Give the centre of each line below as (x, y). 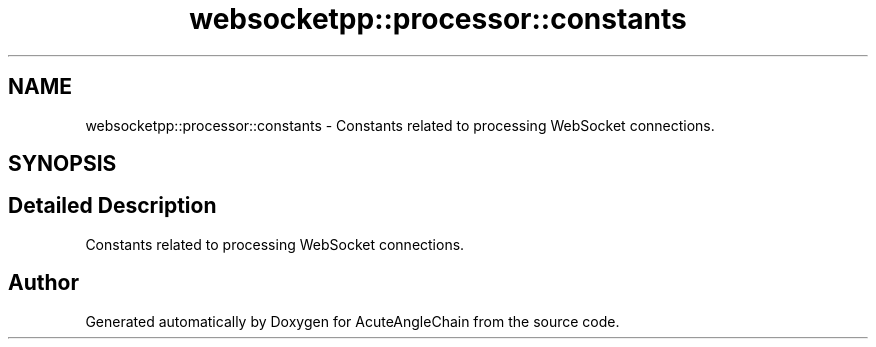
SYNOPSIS (62, 164)
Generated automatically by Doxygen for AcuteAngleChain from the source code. (352, 321)
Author (43, 283)
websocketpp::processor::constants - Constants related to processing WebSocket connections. (400, 125)
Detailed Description (112, 206)
